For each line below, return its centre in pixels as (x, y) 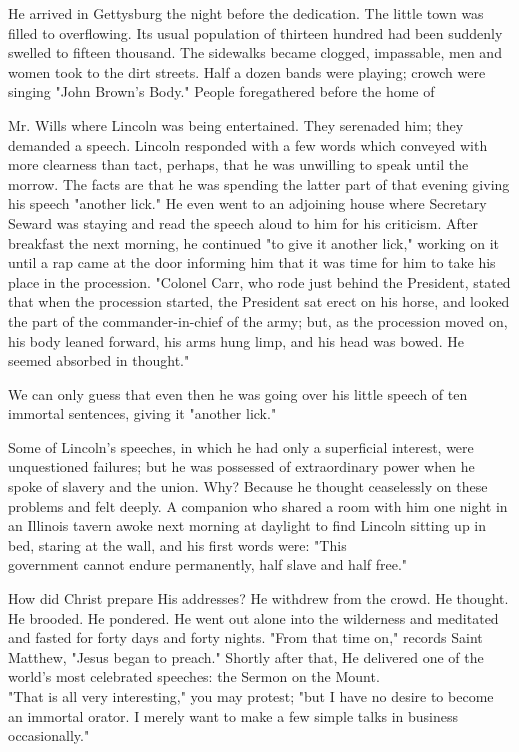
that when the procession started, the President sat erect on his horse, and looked (259, 301)
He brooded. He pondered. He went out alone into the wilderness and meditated (253, 617)
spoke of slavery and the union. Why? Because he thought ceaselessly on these (248, 486)
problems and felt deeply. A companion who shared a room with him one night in (258, 505)
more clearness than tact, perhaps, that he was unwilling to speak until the (238, 164)
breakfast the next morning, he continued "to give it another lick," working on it (254, 242)
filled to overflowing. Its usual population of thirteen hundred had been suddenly (255, 32)
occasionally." (49, 735)
